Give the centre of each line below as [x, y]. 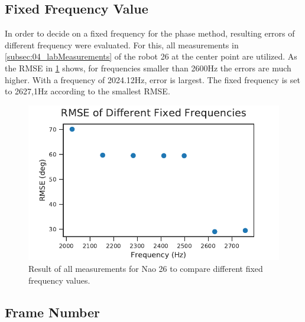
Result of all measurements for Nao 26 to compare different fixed [146, 268]
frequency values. [59, 280]
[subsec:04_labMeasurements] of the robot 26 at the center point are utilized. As [151, 56]
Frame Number [52, 312]
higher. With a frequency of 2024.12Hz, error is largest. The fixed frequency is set [152, 79]
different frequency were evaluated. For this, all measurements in [122, 45]
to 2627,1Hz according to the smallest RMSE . [87, 91]
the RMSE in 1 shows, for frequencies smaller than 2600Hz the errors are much [148, 68]
